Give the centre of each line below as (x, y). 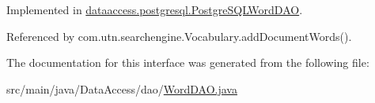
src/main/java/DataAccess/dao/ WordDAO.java (122, 88)
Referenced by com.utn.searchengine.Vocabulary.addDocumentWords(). (179, 36)
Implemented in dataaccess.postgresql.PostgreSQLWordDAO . (155, 9)
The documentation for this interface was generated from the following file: (188, 63)
